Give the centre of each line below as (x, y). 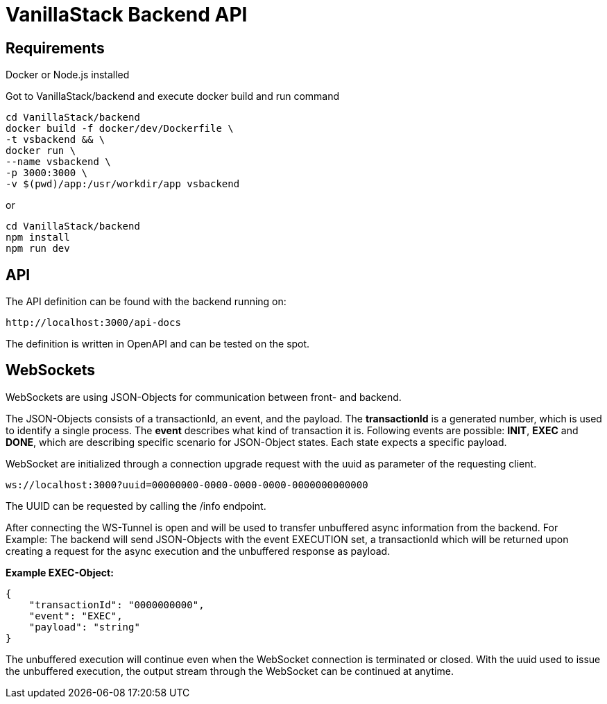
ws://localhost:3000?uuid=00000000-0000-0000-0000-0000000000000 (187, 484)
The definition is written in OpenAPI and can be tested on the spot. (158, 344)
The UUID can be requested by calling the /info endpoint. (136, 506)
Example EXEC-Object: (60, 572)
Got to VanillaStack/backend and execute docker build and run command (173, 96)
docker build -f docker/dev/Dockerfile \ (120, 129)
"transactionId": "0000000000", (117, 604)
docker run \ (41, 151)
